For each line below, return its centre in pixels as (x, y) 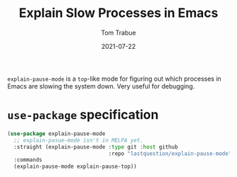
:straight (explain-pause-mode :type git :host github (96, 147)
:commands (28, 160)
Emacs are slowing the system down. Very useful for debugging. (101, 86)
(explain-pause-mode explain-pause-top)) (75, 167)
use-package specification (83, 115)
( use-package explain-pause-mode (56, 133)
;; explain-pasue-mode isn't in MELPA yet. (78, 140)
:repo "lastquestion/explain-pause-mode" (170, 154)
